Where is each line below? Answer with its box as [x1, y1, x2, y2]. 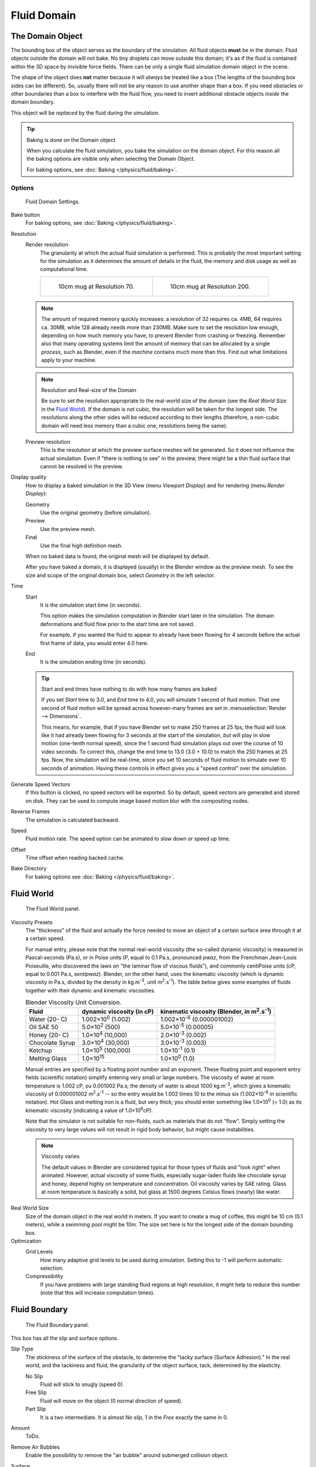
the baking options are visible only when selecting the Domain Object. [26, 156, 195, 163]
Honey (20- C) [29, 1030, 70, 1039]
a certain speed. [25, 935, 65, 942]
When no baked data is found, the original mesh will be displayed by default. [25, 552, 210, 560]
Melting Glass [29, 1054, 67, 1062]
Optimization [11, 1237, 42, 1244]
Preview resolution [25, 438, 70, 445]
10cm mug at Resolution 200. [170, 282, 250, 290]
